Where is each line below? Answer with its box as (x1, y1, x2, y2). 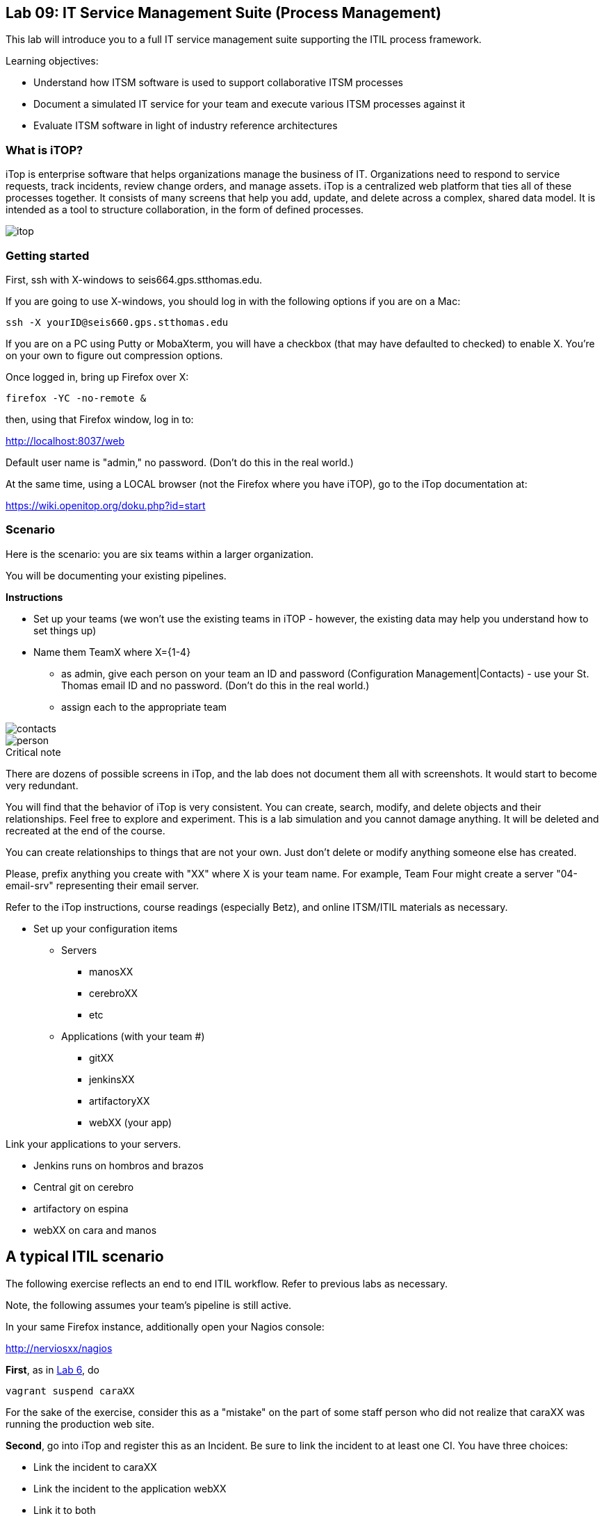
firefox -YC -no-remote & (6, 392, 147, 404)
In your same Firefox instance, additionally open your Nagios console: (6, 1320, 325, 1333)
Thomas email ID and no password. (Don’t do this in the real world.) (61, 679, 370, 691)
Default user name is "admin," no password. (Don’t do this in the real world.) (6, 456, 354, 468)
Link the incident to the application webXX (33, 1482, 227, 1494)
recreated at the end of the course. (6, 824, 165, 837)
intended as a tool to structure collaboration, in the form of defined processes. (6, 204, 364, 216)
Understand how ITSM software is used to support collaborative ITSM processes (33, 76, 403, 89)
